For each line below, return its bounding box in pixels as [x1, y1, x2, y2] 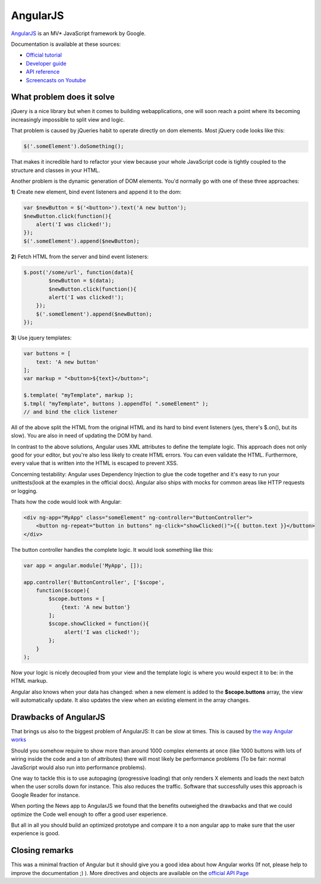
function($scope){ [36, 587, 90, 594]
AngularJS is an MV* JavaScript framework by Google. [11, 30, 146, 37]
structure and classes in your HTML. [11, 167, 100, 174]
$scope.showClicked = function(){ [48, 620, 149, 627]
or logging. [11, 487, 38, 494]
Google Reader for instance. [11, 791, 80, 798]
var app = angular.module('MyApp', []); [23, 562, 143, 568]
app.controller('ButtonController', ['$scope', [23, 579, 165, 586]
